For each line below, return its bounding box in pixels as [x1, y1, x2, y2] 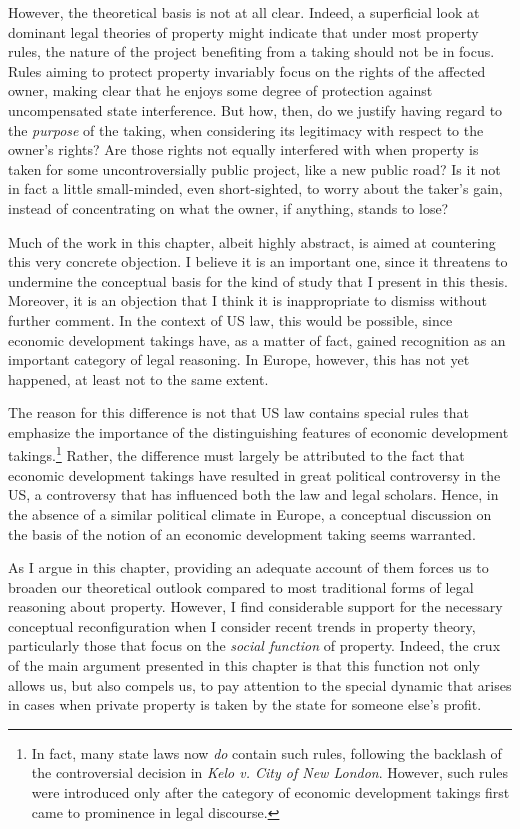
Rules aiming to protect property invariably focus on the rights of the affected [8, 60, 486, 81]
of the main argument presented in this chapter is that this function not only [8, 655, 480, 676]
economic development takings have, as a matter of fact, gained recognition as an [8, 329, 506, 350]
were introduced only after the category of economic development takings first [31, 782, 510, 803]
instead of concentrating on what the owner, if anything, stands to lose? [8, 197, 449, 218]
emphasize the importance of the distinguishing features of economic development [8, 421, 509, 442]
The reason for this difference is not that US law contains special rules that [8, 402, 470, 423]
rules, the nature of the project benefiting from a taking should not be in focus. [8, 41, 495, 62]
